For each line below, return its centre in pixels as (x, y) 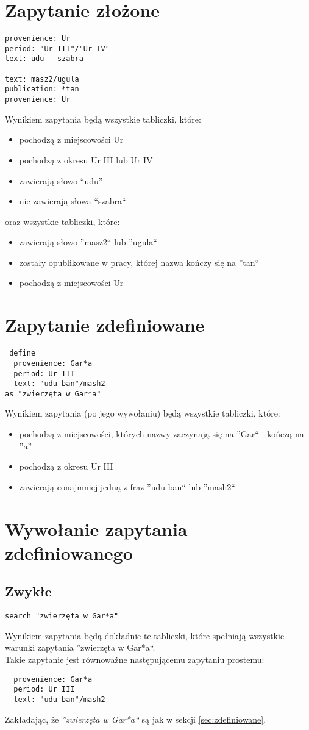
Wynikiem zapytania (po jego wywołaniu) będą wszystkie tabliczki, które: (143, 413)
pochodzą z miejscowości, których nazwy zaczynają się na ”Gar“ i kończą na (162, 434)
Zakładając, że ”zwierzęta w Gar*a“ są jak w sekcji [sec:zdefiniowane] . (136, 719)
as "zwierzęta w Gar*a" (53, 394)
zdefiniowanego (69, 552)
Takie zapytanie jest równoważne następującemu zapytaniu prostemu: (135, 660)
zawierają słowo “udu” (61, 180)
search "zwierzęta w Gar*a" (62, 616)
